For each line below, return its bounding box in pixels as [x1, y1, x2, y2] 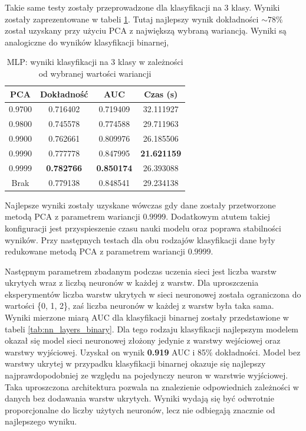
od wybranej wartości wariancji [38, 67, 152, 79]
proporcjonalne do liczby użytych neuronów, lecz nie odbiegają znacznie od [5, 403, 275, 416]
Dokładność [40, 87, 88, 100]
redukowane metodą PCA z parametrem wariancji [5, 245, 185, 257]
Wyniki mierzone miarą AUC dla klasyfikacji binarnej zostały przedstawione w [5, 311, 289, 324]
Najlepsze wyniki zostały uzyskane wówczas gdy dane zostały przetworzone [5, 198, 276, 211]
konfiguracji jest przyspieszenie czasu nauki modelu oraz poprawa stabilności [5, 221, 281, 234]
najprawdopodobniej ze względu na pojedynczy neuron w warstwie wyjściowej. [5, 369, 288, 381]
